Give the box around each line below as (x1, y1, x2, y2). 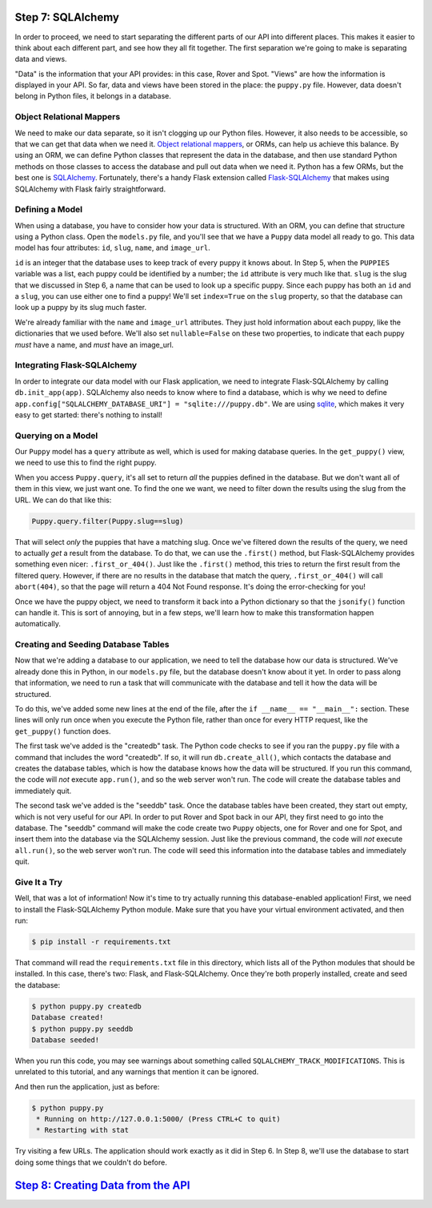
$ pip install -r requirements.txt (31, 937, 171, 947)
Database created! (31, 1013, 104, 1022)
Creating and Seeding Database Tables (14, 639, 170, 650)
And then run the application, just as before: (14, 1081, 160, 1091)
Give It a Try (14, 876, 63, 888)
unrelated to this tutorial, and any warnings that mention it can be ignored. (14, 1067, 259, 1077)
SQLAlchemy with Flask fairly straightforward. (14, 184, 166, 194)
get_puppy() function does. (14, 726, 111, 736)
